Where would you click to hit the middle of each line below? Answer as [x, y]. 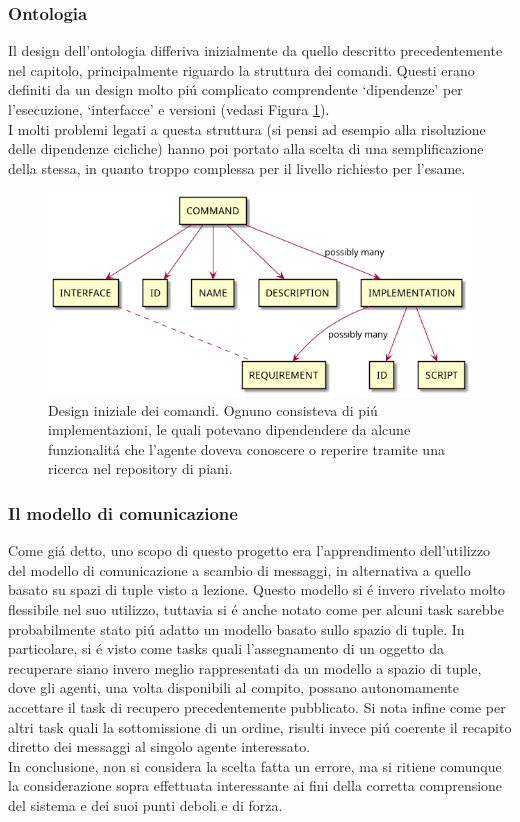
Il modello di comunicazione [123, 512]
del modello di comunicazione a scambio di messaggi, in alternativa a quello [239, 569]
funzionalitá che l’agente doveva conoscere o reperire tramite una [246, 448]
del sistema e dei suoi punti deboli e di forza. [145, 804]
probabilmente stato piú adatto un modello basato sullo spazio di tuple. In [236, 628]
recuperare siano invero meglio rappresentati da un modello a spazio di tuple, [245, 667]
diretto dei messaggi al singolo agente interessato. [159, 746]
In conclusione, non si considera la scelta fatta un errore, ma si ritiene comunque [255, 765]
